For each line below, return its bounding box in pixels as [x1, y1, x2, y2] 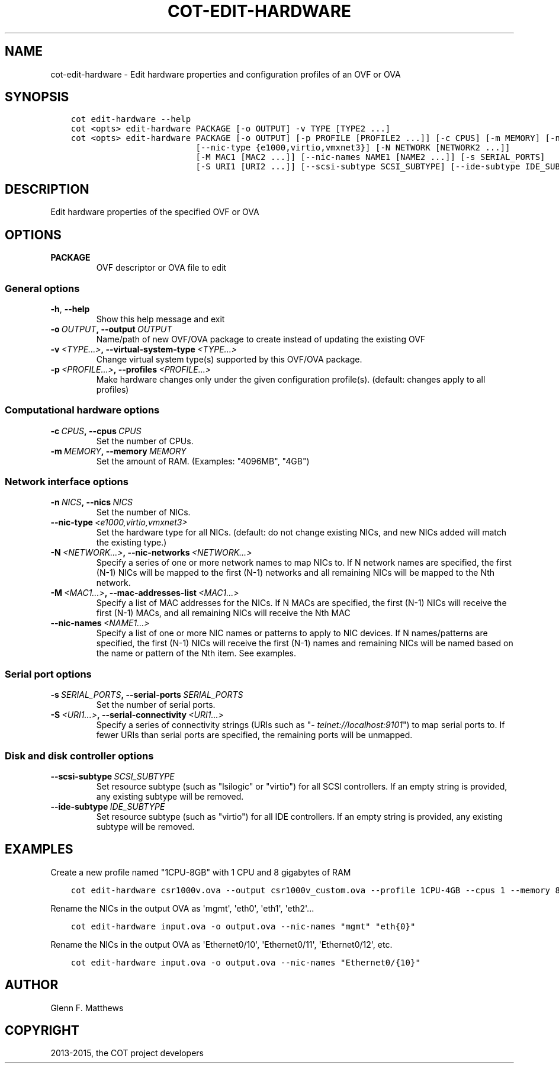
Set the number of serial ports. [96, 700, 216, 710]
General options [5, 282, 80, 294]
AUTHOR [5, 977, 59, 993]
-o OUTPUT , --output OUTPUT [50, 323, 172, 334]
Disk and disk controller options [5, 749, 154, 762]
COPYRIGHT [5, 1022, 79, 1038]
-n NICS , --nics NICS [50, 497, 133, 508]
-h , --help [50, 303, 90, 314]
